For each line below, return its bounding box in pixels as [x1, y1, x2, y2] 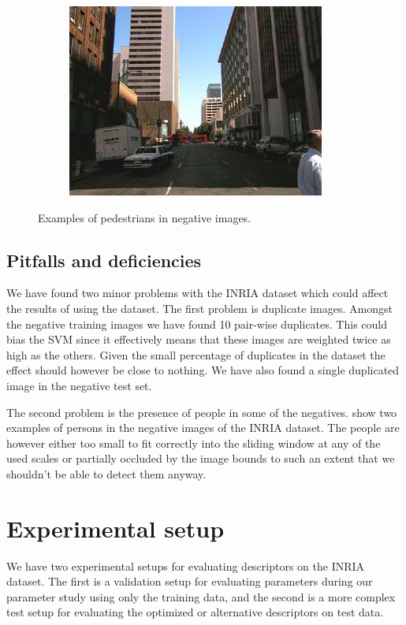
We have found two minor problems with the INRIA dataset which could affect [6, 285, 389, 301]
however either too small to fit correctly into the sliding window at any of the [6, 434, 381, 451]
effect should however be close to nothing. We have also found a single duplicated [6, 362, 400, 378]
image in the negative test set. [6, 377, 152, 393]
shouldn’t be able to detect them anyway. [6, 465, 207, 482]
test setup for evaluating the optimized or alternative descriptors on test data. [6, 604, 384, 620]
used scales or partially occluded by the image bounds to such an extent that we [6, 450, 395, 467]
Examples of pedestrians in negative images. [38, 209, 251, 225]
